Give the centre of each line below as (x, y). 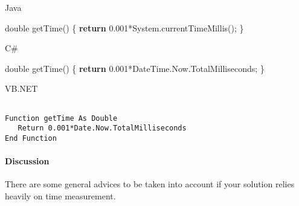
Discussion (27, 161)
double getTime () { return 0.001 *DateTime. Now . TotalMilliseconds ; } (135, 68)
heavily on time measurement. (60, 195)
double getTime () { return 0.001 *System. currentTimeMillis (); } (124, 27)
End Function (31, 138)
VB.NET (21, 89)
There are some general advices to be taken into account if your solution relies (150, 184)
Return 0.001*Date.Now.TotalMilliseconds (102, 128)
